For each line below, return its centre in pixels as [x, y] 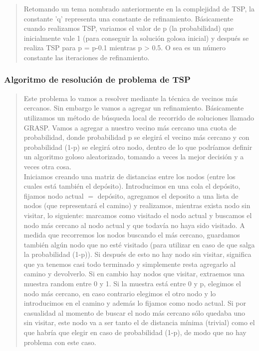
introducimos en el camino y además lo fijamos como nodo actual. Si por [135, 303]
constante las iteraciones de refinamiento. [87, 57]
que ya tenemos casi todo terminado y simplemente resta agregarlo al [130, 264]
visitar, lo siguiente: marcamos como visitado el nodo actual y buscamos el [138, 215]
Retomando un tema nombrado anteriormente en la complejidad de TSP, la [139, 8]
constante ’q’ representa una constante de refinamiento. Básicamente [129, 18]
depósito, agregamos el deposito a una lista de [168, 195]
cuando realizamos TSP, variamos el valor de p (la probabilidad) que [129, 28]
